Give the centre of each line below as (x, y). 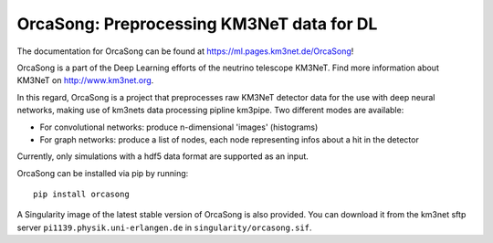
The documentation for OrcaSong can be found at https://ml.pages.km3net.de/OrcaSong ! (185, 51)
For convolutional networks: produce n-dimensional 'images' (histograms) (179, 127)
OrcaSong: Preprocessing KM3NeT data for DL (197, 24)
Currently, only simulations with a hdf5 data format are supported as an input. (163, 156)
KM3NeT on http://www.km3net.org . (85, 80)
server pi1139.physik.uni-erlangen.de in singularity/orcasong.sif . (164, 227)
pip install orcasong (81, 195)
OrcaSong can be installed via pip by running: (103, 173)
